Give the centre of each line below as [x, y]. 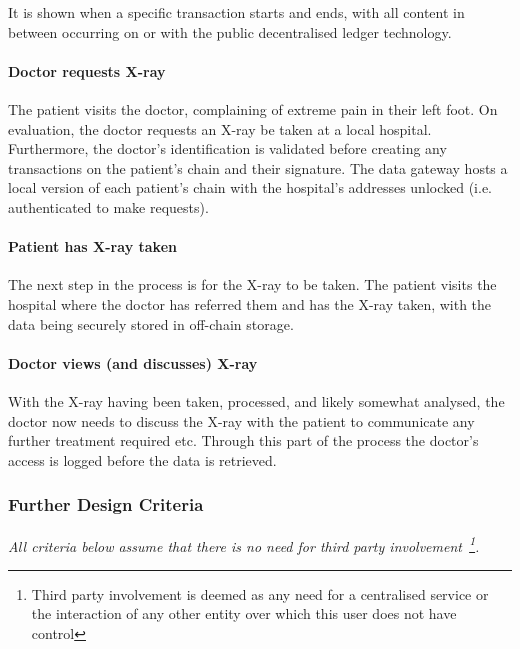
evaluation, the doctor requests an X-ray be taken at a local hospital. [220, 128]
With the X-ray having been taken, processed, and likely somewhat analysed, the [256, 400]
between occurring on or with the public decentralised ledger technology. [230, 31]
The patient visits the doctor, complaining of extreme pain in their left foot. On [253, 108]
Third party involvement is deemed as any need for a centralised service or [260, 593]
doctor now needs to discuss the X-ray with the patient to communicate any [241, 420]
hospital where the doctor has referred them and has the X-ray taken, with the [250, 303]
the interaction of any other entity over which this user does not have [244, 613]
